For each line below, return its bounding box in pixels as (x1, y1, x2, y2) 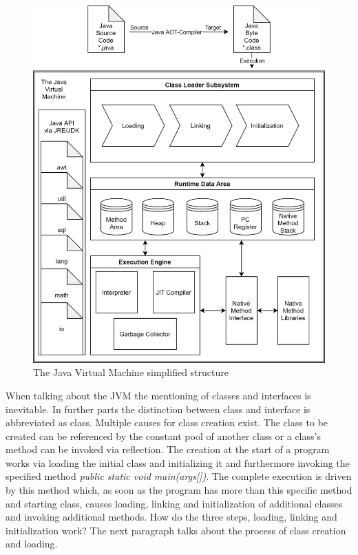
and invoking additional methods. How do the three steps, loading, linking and (6, 510, 337, 524)
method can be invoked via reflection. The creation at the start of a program (6, 442, 330, 457)
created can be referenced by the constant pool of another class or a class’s (6, 428, 321, 443)
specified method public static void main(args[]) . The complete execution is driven (6, 469, 352, 483)
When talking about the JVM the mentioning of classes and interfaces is (6, 388, 311, 402)
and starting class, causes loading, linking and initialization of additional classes (6, 496, 343, 510)
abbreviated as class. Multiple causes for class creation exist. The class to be (6, 415, 328, 430)
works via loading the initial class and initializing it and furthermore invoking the (6, 455, 350, 470)
